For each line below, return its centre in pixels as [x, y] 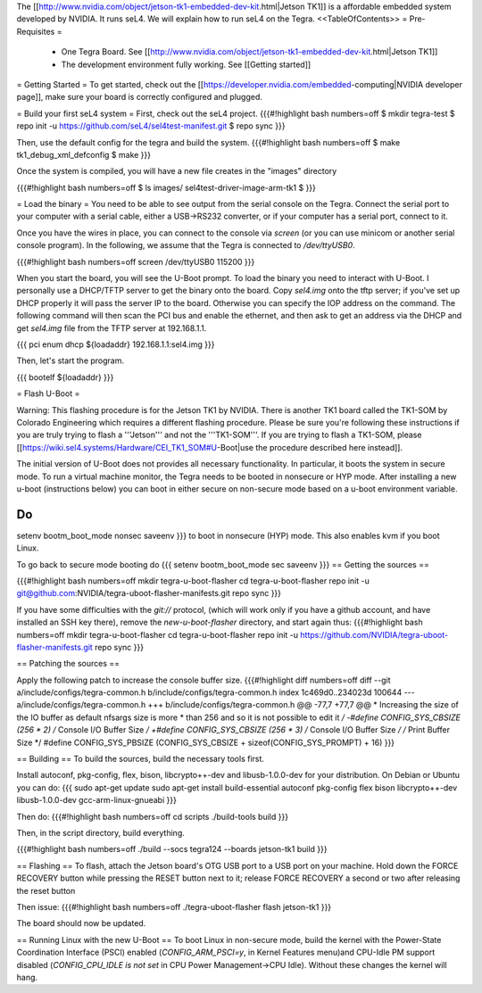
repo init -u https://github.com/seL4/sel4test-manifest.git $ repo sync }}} [151, 126]
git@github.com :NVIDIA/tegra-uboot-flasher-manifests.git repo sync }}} [149, 593]
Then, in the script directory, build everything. [100, 833]
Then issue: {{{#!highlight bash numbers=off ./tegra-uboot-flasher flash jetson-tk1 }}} [174, 906]
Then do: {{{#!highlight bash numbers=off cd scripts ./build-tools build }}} [153, 816]
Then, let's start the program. [71, 360]
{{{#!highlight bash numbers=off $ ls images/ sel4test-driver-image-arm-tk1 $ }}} [166, 187]
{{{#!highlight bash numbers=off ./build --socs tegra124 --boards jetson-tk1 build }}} [172, 849]
